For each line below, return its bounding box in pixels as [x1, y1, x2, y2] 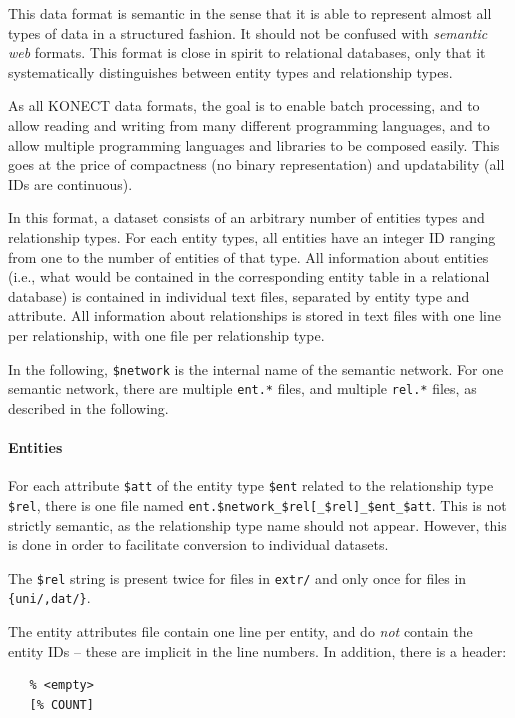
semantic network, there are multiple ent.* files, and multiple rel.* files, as [8, 378, 477, 399]
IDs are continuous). [8, 173, 133, 194]
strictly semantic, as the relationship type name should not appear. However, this [8, 514, 507, 535]
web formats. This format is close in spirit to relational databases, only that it [8, 42, 486, 63]
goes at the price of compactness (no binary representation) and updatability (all [8, 154, 505, 175]
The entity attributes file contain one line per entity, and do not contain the [8, 621, 473, 642]
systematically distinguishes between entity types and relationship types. [8, 61, 453, 82]
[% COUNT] [29, 697, 94, 712]
